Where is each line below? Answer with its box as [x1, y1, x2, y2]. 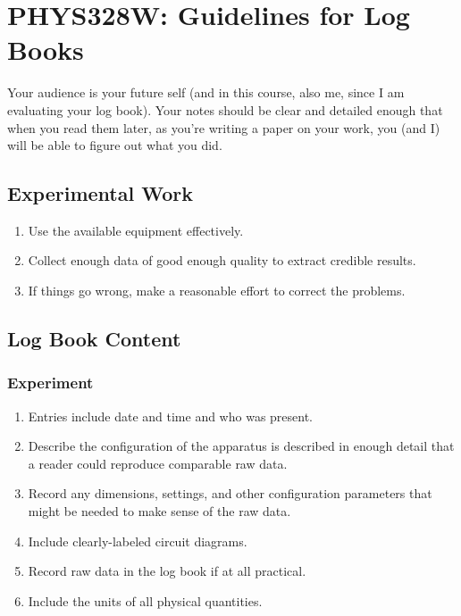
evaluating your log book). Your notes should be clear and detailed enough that [7, 100, 443, 119]
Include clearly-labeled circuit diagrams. [28, 531, 247, 550]
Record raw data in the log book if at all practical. [28, 562, 306, 580]
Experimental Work [7, 179, 193, 207]
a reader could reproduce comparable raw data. [28, 454, 288, 472]
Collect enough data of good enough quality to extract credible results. [28, 251, 416, 270]
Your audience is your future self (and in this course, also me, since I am [7, 83, 405, 102]
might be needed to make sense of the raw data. [28, 502, 291, 520]
